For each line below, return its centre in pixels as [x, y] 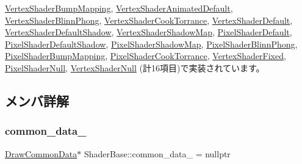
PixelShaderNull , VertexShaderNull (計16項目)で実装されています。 [135, 67]
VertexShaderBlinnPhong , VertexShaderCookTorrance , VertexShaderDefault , [149, 20]
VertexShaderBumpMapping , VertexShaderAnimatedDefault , [119, 8]
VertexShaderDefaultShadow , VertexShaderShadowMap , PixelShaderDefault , [149, 32]
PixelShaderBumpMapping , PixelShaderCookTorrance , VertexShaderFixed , [146, 56]
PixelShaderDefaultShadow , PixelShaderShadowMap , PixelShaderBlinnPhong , [151, 44]
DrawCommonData [41, 153]
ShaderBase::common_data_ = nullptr [157, 153]
